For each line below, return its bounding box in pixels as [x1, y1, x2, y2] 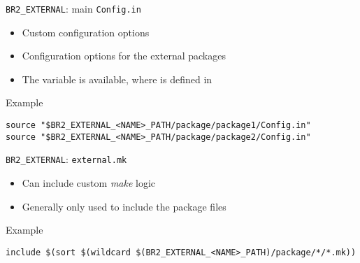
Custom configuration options [22, 24, 150, 39]
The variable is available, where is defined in [22, 71, 213, 86]
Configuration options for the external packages [22, 48, 226, 63]
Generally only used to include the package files [22, 199, 226, 213]
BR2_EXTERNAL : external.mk [6, 152, 127, 166]
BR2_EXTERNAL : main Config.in [6, 1, 141, 15]
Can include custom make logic [22, 176, 156, 190]
